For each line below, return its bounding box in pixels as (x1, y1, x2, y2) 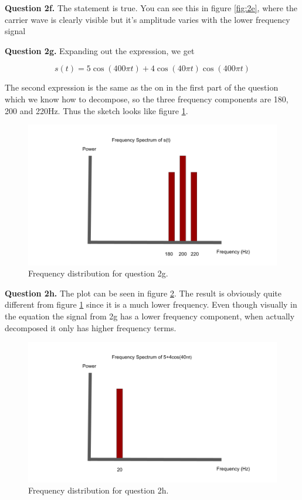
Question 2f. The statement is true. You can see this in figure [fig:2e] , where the (5, 2, 298, 14)
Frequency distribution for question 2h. (28, 484, 169, 496)
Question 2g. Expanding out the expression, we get (5, 44, 195, 56)
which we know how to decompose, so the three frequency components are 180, (5, 92, 289, 105)
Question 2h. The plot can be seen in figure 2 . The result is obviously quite (5, 286, 281, 299)
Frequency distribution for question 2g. (28, 267, 168, 279)
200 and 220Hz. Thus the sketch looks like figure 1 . (5, 104, 188, 116)
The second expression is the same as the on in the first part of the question (5, 81, 279, 94)
